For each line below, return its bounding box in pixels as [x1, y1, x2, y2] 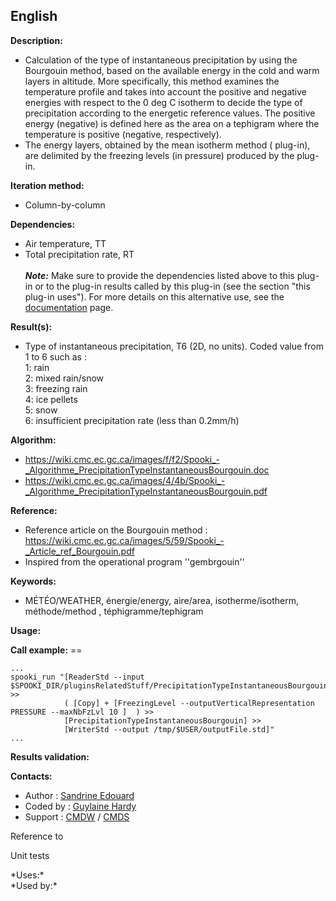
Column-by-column [24, 199, 106, 211]
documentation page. [24, 301, 114, 313]
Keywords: [10, 575, 57, 587]
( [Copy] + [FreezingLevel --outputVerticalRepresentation [63, 698, 315, 708]
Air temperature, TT [24, 237, 107, 249]
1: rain [24, 361, 50, 373]
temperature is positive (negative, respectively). [24, 128, 222, 140]
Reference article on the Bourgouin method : [24, 524, 208, 536]
